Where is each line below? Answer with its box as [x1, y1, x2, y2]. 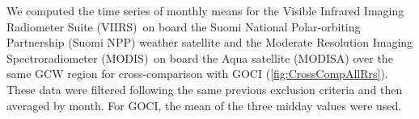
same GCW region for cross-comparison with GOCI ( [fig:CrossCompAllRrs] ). [6, 65, 388, 82]
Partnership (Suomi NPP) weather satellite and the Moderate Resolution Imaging [6, 34, 413, 51]
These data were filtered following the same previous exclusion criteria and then [6, 80, 403, 97]
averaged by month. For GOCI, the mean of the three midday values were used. [6, 96, 402, 113]
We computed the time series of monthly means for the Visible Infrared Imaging [6, 2, 404, 18]
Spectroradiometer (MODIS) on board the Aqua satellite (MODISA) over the [6, 49, 393, 66]
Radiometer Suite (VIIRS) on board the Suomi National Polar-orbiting [6, 18, 361, 35]
